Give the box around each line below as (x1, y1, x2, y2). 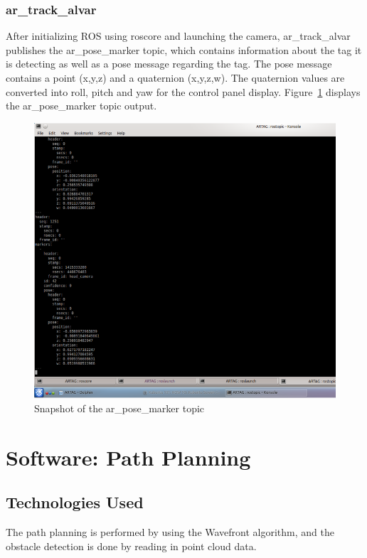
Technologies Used (6, 491, 144, 513)
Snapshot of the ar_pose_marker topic (34, 400, 205, 415)
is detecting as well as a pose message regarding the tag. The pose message (6, 56, 332, 71)
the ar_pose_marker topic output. (6, 98, 157, 113)
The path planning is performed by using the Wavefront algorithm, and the (6, 524, 334, 539)
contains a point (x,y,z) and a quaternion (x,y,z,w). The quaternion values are (6, 70, 345, 85)
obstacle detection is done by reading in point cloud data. (6, 538, 257, 553)
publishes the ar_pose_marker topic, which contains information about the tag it (6, 42, 362, 57)
